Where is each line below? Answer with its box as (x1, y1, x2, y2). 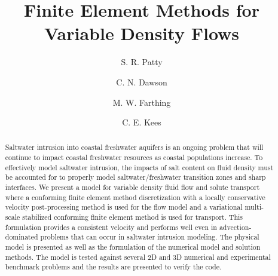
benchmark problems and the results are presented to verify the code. (5, 262, 222, 272)
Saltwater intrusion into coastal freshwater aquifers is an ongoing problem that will (5, 142, 264, 152)
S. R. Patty (121, 56, 163, 68)
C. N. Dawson (116, 75, 167, 88)
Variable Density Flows (44, 21, 240, 45)
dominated (5, 232, 38, 242)
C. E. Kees (122, 116, 161, 128)
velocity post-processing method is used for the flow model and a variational (5, 202, 243, 212)
